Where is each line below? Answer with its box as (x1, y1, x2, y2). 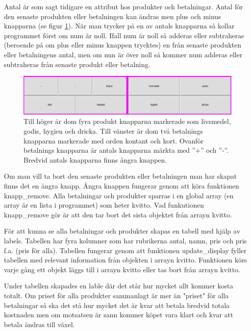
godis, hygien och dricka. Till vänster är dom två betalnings (24, 126, 203, 136)
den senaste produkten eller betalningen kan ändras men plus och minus (4, 11, 221, 21)
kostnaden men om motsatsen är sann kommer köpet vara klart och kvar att (4, 309, 233, 320)
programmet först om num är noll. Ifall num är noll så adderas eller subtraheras (4, 30, 244, 40)
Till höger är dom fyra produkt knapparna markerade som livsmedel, (24, 116, 231, 126)
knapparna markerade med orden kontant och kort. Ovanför (24, 135, 203, 145)
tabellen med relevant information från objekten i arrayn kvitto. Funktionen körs (4, 255, 247, 265)
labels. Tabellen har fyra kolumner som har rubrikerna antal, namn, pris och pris (4, 236, 247, 245)
